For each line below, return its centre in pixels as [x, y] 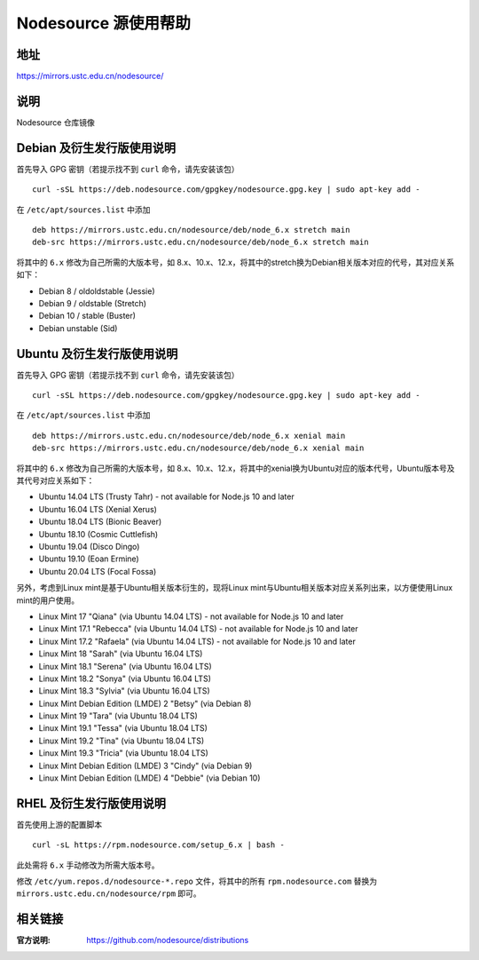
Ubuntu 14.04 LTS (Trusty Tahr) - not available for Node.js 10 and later [166, 496]
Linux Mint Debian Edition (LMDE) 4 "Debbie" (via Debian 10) [149, 778]
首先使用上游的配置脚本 [59, 824]
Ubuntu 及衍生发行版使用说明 [97, 354]
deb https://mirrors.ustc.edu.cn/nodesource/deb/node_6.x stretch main [191, 230]
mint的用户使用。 [48, 600]
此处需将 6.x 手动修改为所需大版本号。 [88, 865]
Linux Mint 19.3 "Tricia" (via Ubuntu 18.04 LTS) [123, 753]
